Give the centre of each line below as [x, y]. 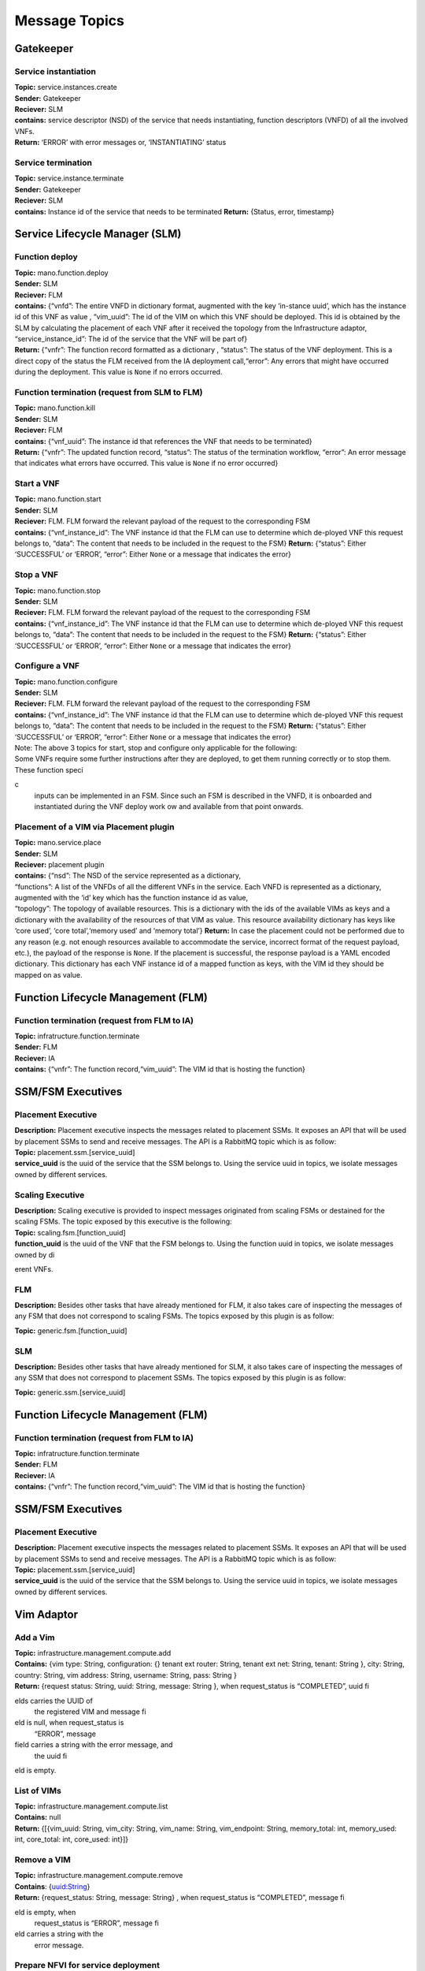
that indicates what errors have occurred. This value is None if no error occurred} [146, 463]
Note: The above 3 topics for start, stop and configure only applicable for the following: [156, 748]
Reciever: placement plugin [59, 864]
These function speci [49, 769]
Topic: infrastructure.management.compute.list [91, 1806]
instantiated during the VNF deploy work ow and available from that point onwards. [169, 806]
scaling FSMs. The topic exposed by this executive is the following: [123, 1221]
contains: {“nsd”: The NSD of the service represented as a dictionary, [128, 876]
